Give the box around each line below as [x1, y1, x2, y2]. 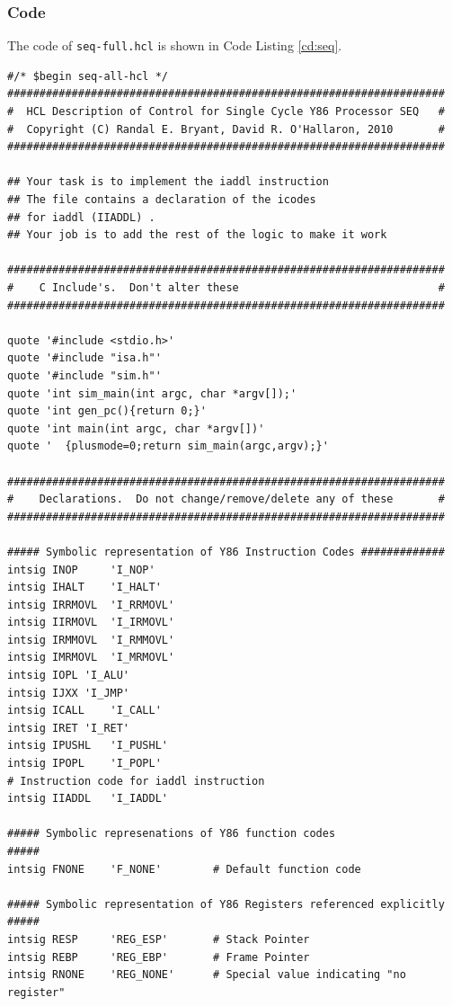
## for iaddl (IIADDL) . [7, 210, 155, 224]
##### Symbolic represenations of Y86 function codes [7, 827, 336, 841]
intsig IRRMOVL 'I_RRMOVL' [7, 598, 175, 611]
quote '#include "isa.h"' [7, 352, 162, 365]
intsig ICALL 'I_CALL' [7, 704, 162, 717]
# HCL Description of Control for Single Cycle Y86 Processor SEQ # [7, 105, 445, 119]
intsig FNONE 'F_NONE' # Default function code [7, 862, 361, 876]
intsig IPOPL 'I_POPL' [7, 757, 162, 770]
